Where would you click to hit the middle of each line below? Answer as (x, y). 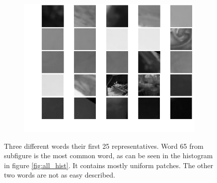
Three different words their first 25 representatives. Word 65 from (104, 146)
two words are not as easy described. (60, 175)
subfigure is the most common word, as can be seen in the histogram (108, 155)
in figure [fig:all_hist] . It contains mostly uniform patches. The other (109, 165)
